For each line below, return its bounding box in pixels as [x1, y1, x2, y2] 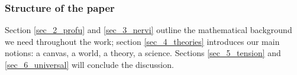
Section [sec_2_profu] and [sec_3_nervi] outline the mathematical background [5, 24, 292, 36]
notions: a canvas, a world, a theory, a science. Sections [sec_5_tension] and [5, 47, 281, 59]
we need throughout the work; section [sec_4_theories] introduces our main [5, 35, 280, 47]
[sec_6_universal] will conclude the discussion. [5, 58, 174, 70]
